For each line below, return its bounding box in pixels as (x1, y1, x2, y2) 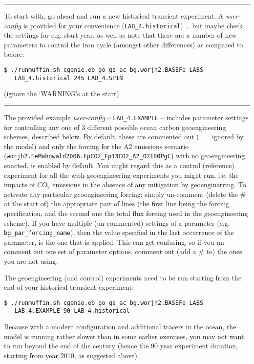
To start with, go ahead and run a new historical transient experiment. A (4, 11, 224, 21)
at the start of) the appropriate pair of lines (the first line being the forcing (4, 198, 230, 209)
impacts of (4, 179, 35, 190)
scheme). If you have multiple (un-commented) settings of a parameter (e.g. (4, 217, 230, 228)
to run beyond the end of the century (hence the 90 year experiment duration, (4, 341, 238, 351)
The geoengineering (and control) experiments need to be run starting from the (4, 272, 242, 282)
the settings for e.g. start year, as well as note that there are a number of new (4, 30, 237, 40)
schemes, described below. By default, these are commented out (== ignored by (4, 131, 244, 142)
